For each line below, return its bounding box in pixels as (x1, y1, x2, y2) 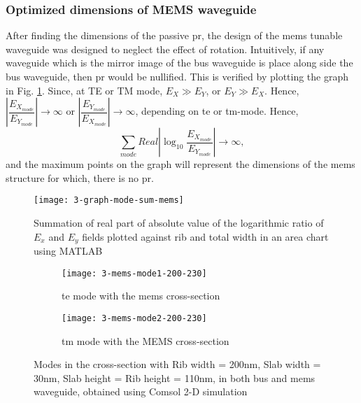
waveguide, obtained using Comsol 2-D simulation (34, 384, 248, 399)
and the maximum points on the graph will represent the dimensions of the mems (6, 157, 355, 171)
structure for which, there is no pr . (6, 170, 154, 185)
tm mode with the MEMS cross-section (62, 333, 229, 348)
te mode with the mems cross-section (62, 288, 220, 303)
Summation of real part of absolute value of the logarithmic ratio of (34, 215, 324, 230)
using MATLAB (34, 243, 103, 258)
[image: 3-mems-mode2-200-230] (62, 313, 207, 323)
